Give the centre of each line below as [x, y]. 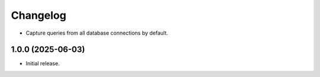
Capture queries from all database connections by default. [97, 33]
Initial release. [43, 63]
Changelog [39, 15]
